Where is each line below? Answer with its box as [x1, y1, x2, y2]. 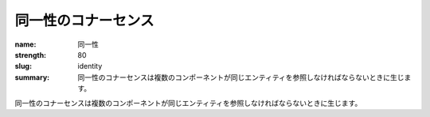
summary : [14, 72, 50, 82]
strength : [14, 50, 47, 59]
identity [77, 62, 103, 71]
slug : [14, 62, 32, 71]
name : [14, 40, 37, 49]
